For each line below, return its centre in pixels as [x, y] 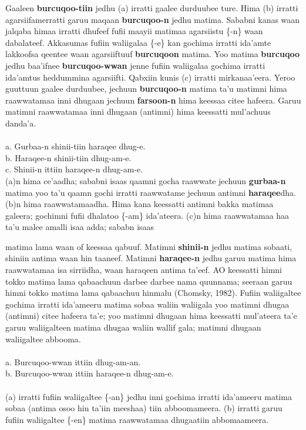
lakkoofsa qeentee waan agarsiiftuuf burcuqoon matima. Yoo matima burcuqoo [152, 54]
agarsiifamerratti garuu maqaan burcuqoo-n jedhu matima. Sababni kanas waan [153, 19]
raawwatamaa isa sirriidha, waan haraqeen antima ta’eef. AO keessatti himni [144, 270]
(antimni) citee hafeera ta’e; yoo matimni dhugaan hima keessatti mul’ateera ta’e [151, 316]
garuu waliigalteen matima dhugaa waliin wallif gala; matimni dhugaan [133, 327]
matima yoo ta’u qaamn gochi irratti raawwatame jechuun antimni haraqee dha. [151, 192]
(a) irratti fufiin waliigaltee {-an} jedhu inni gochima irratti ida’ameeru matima [149, 396]
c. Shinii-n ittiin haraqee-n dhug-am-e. [74, 169]
